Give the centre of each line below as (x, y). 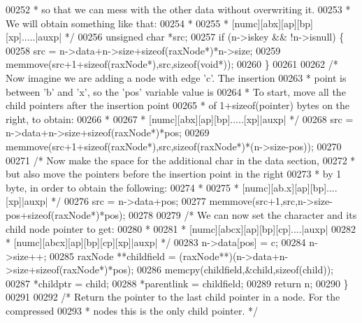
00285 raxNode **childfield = (113, 256)
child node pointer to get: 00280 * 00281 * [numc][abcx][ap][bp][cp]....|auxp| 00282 (181, 228)
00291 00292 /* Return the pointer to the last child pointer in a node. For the (173, 297)
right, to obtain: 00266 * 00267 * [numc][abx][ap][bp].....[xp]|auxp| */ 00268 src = (180, 119)
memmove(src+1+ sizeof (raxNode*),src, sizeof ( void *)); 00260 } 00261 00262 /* (172, 64)
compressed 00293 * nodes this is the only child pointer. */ (132, 311)
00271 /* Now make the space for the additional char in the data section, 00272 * (181, 160)
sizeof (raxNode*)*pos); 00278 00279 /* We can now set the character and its (192, 214)
